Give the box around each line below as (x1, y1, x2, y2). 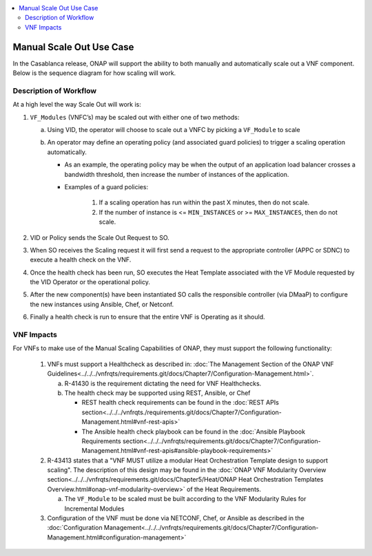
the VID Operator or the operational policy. (30, 278, 151, 286)
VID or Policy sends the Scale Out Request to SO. (30, 233, 170, 242)
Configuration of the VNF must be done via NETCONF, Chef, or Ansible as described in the (47, 514, 304, 522)
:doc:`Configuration (47, 524, 103, 532)
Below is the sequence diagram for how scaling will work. (12, 69, 176, 77)
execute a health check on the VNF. (30, 255, 132, 264)
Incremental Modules (64, 504, 125, 513)
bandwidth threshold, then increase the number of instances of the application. (64, 170, 289, 178)
